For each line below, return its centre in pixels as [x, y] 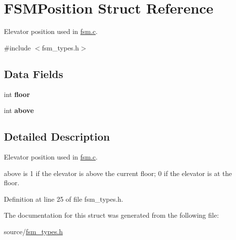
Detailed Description [57, 136]
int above [19, 110]
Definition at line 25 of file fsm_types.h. [64, 199]
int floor [17, 94]
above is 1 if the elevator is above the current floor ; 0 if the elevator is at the [118, 173]
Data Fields [34, 73]
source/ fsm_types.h [34, 231]
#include [17, 47]
